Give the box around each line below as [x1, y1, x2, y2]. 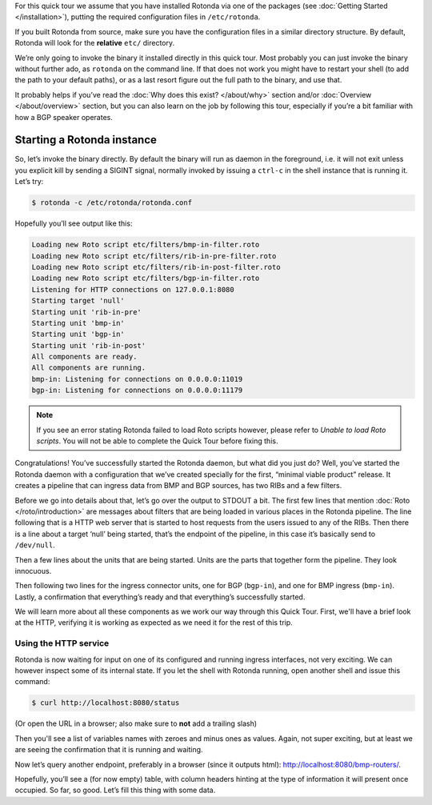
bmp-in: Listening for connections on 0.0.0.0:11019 [31, 374, 243, 383]
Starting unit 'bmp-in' [31, 318, 126, 327]
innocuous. [14, 566, 52, 575]
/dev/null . [14, 540, 55, 550]
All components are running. [31, 363, 146, 372]
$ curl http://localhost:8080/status [31, 699, 180, 707]
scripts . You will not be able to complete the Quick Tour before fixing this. [36, 436, 278, 446]
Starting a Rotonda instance [14, 133, 158, 147]
